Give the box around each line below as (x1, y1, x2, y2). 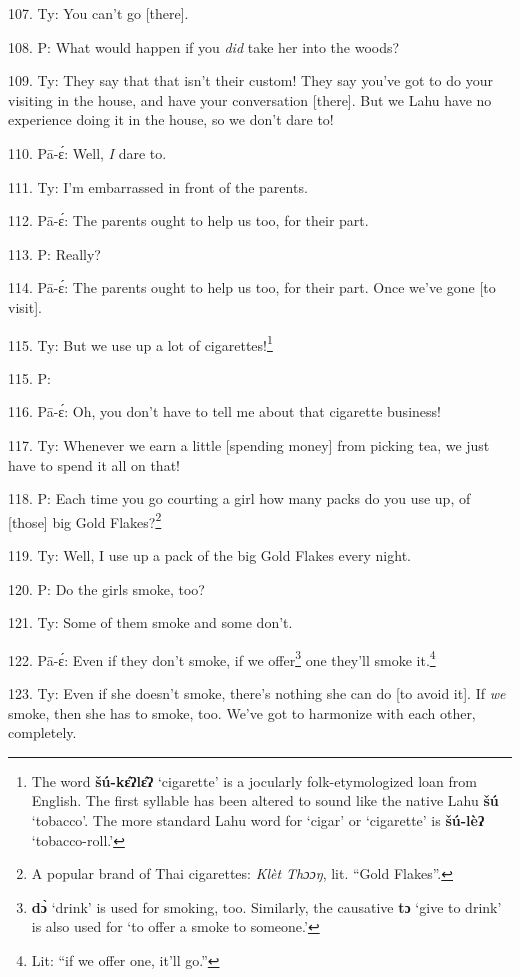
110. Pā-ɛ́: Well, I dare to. (8, 142, 167, 163)
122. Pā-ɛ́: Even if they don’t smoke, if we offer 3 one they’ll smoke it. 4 (8, 646, 436, 670)
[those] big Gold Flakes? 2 (8, 508, 162, 532)
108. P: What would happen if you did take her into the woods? (8, 36, 400, 57)
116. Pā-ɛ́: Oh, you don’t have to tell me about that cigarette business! (8, 401, 441, 422)
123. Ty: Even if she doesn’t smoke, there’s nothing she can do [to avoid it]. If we (8, 683, 506, 704)
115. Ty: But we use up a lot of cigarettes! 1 (8, 331, 273, 355)
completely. (8, 722, 77, 743)
